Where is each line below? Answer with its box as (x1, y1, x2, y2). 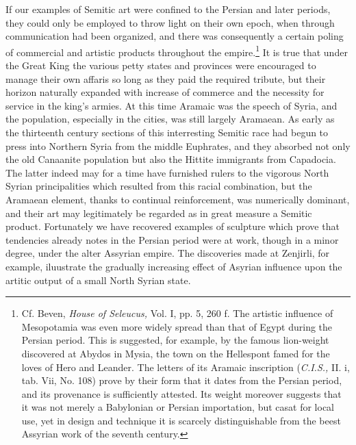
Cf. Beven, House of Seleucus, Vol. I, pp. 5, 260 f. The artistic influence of (21, 306, 333, 320)
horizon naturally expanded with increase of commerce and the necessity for (5, 85, 325, 99)
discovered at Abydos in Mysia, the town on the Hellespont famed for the (21, 346, 330, 360)
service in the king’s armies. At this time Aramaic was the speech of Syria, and (5, 98, 338, 112)
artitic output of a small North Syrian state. (5, 272, 191, 287)
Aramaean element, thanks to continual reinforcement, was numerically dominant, (5, 192, 350, 206)
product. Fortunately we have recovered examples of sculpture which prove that (5, 219, 340, 233)
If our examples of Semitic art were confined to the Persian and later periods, (5, 2, 331, 16)
